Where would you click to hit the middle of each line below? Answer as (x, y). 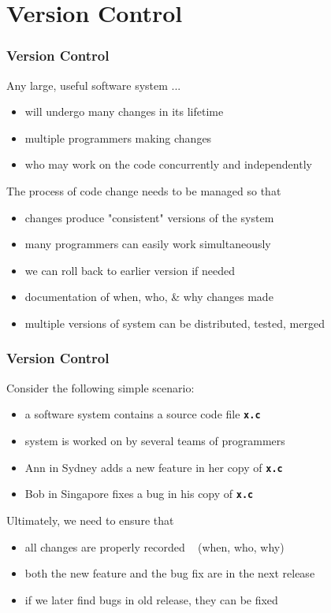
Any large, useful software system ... (94, 85)
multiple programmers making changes (118, 137)
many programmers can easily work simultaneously (148, 244)
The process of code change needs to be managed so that (144, 190)
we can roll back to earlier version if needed (130, 270)
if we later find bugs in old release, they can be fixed (151, 599)
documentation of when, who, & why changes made (149, 297)
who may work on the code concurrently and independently (168, 164)
